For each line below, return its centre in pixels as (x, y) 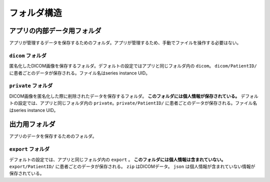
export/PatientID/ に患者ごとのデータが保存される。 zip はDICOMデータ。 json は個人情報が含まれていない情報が (132, 166)
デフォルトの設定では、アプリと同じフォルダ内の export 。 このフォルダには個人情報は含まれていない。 (117, 159)
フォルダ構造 (36, 13)
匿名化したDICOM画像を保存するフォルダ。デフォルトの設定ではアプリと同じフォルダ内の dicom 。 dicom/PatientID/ (133, 66)
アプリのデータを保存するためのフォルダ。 (53, 136)
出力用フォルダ (32, 124)
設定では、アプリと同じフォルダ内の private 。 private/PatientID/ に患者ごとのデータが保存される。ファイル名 (137, 103)
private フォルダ (31, 86)
